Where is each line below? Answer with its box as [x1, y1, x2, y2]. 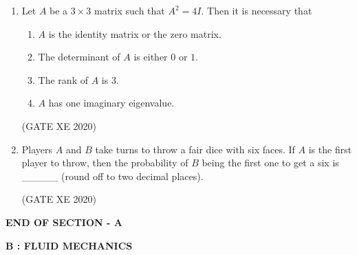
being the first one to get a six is [202, 155, 339, 170]
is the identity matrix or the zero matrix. [48, 26, 221, 41]
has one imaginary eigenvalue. [48, 96, 175, 110]
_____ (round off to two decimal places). [21, 168, 204, 183]
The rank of [38, 72, 88, 87]
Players [21, 142, 53, 156]
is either [133, 49, 168, 64]
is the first [308, 142, 352, 156]
